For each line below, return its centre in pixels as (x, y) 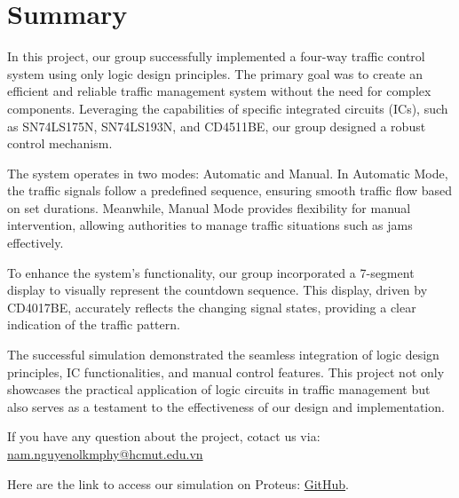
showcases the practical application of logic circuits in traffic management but (219, 389)
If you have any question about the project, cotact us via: (164, 436)
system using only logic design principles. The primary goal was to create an (215, 73)
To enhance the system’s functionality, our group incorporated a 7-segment (211, 272)
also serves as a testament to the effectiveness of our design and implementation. (226, 406)
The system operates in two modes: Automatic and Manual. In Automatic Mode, (228, 173)
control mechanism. (60, 143)
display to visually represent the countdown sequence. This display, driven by (218, 290)
